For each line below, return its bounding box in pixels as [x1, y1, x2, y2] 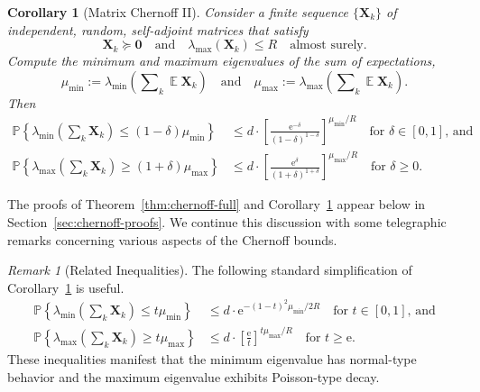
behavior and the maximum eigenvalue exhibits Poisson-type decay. [7, 367, 380, 386]
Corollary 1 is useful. [7, 278, 125, 296]
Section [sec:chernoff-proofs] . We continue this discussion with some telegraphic [7, 213, 447, 232]
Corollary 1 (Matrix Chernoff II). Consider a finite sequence [7, 3, 348, 21]
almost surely [290, 39, 364, 52]
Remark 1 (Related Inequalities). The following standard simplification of [7, 260, 412, 279]
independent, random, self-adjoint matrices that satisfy [7, 20, 309, 39]
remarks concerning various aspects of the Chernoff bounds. [7, 230, 337, 249]
